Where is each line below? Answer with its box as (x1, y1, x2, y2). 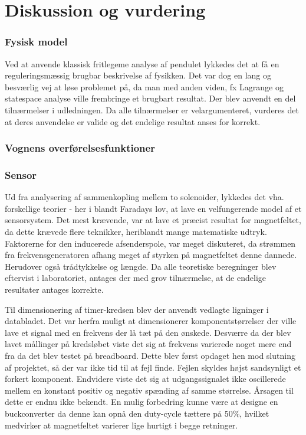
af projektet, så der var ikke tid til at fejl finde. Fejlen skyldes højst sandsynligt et (5, 361, 301, 373)
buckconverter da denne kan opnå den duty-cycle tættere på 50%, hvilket (5, 407, 269, 419)
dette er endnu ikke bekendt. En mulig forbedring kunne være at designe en (5, 395, 278, 408)
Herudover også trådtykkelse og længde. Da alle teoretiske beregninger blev (5, 260, 277, 272)
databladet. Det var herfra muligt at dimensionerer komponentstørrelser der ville (5, 315, 297, 327)
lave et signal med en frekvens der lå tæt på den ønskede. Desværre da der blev (5, 326, 291, 338)
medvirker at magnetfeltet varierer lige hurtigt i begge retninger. (5, 418, 238, 431)
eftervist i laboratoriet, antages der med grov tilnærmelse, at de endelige (5, 272, 266, 284)
